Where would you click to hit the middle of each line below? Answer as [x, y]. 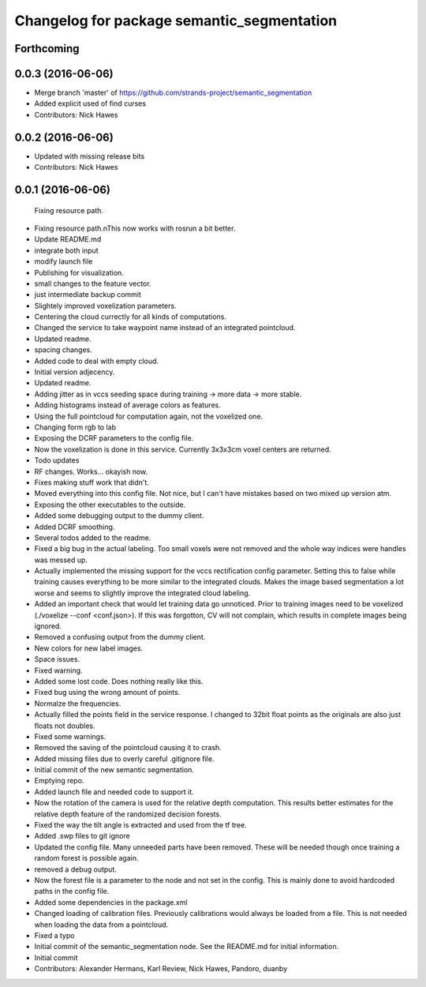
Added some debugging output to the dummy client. [119, 516]
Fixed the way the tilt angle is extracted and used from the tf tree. [141, 825]
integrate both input [66, 250]
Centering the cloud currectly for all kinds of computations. [130, 317]
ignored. [48, 626]
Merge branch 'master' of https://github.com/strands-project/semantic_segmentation [173, 93]
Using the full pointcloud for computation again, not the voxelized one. [149, 416]
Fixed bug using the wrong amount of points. [107, 692]
